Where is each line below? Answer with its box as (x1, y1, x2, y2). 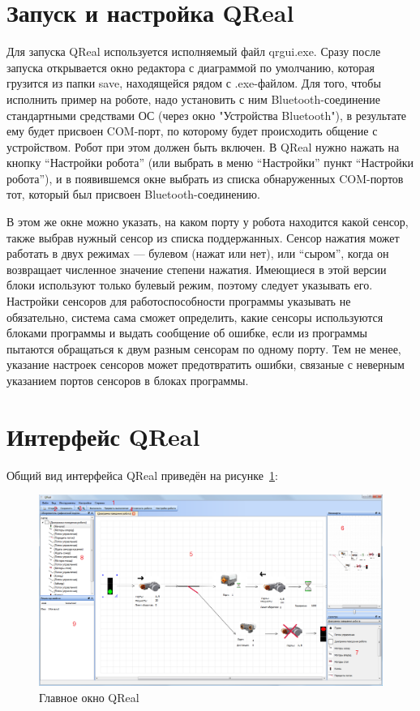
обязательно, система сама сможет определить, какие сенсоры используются (6, 308, 384, 325)
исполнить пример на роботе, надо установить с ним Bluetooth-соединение (6, 90, 380, 107)
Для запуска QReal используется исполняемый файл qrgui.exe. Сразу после (6, 43, 381, 60)
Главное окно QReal (39, 688, 139, 705)
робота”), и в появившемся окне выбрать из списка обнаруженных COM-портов (6, 169, 404, 186)
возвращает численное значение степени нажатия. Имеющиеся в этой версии (6, 260, 387, 277)
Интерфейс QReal (6, 419, 200, 452)
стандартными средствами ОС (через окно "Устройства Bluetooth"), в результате (6, 106, 407, 123)
